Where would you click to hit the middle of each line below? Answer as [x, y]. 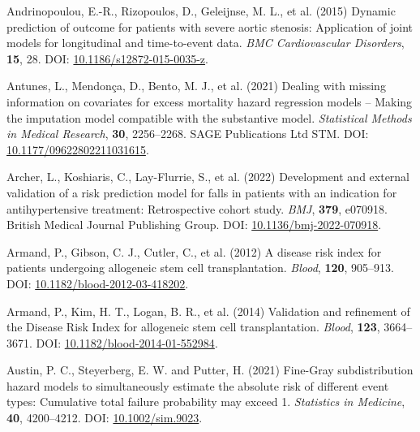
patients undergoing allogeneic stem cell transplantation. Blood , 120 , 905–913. [200, 268]
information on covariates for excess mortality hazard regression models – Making [210, 101]
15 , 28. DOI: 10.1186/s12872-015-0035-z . [107, 58]
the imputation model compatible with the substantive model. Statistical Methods [209, 117]
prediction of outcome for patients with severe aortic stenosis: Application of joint [210, 26]
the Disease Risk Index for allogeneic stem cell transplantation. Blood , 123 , [193, 327]
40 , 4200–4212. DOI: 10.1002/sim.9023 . [105, 418]
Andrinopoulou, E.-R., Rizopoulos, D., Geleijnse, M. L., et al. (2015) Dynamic [201, 11]
